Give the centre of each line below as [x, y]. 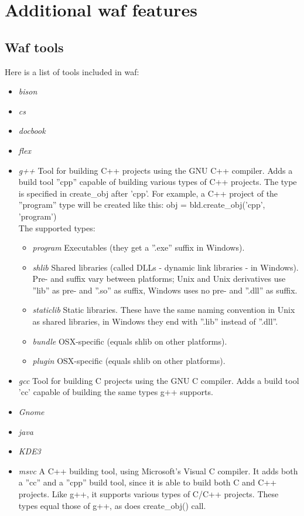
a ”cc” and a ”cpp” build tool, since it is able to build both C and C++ [148, 482]
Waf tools [34, 47]
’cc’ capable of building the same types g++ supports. [116, 392]
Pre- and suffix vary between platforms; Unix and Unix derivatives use [159, 279]
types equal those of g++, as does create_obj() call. [112, 505]
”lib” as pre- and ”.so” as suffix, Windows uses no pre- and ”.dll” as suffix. [165, 290]
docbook [32, 131]
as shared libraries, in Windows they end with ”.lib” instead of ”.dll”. [155, 321]
